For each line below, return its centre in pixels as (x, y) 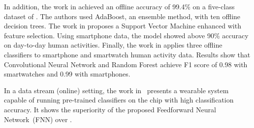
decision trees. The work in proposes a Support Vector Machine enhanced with (123, 26)
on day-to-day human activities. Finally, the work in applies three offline (113, 45)
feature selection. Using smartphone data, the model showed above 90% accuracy (126, 35)
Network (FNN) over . (38, 119)
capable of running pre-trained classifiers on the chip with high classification (119, 100)
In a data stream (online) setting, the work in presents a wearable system (116, 90)
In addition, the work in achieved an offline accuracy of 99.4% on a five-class (119, 6)
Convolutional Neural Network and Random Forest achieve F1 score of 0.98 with (126, 64)
